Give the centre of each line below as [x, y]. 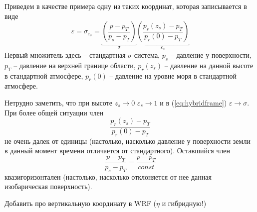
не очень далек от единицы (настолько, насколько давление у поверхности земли [128, 141]
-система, [146, 55]
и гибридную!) [184, 203]
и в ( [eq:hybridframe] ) [193, 103]
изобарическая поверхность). [48, 186]
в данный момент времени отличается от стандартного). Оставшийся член [117, 151]
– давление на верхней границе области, [75, 65]
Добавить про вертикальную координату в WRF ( [81, 203]
